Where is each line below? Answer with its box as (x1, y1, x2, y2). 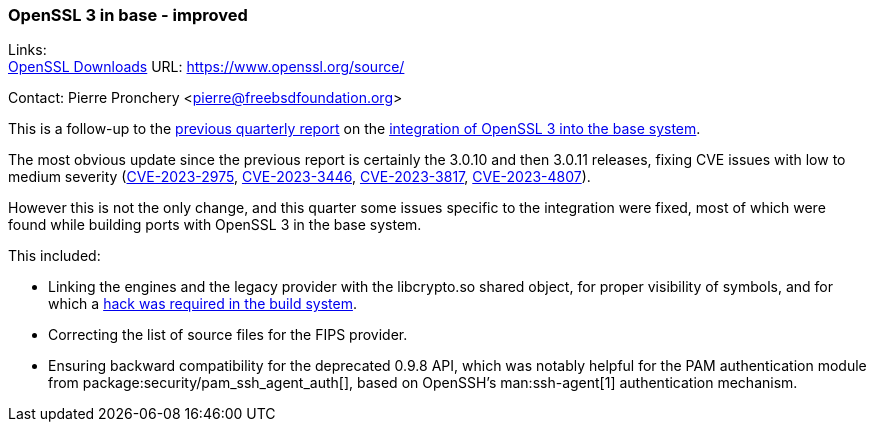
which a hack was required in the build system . (48, 295, 357, 313)
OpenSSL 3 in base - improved (8, 5, 248, 25)
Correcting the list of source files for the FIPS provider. (48, 326, 408, 344)
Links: (8, 41, 47, 59)
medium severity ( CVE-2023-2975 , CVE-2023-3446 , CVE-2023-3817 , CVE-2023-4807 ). (8, 168, 591, 186)
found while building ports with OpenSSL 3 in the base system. (8, 216, 422, 234)
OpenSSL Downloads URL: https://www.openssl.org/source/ (8, 58, 405, 76)
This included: (8, 247, 101, 265)
